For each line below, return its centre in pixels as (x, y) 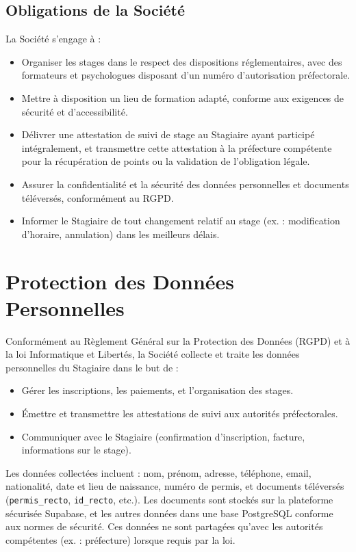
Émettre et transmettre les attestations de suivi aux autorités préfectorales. (180, 413)
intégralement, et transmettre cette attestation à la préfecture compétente (177, 147)
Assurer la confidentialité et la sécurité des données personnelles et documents (185, 184)
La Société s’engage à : (53, 39)
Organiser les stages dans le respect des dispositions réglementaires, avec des (182, 61)
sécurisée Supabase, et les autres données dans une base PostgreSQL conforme (169, 513)
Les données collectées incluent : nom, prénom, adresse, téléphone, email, (158, 472)
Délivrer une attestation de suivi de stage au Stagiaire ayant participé (168, 134)
